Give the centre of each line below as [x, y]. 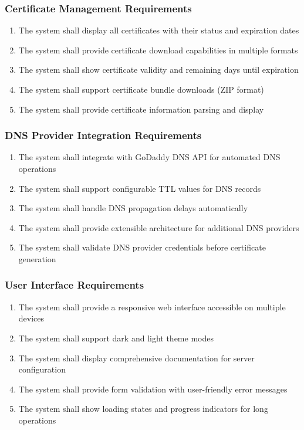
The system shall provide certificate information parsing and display [141, 109]
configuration [42, 369]
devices [31, 318]
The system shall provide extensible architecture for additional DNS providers [159, 227]
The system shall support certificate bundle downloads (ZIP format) [141, 89]
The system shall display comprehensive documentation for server [136, 358]
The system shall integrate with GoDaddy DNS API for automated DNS [149, 157]
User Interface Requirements [75, 285]
